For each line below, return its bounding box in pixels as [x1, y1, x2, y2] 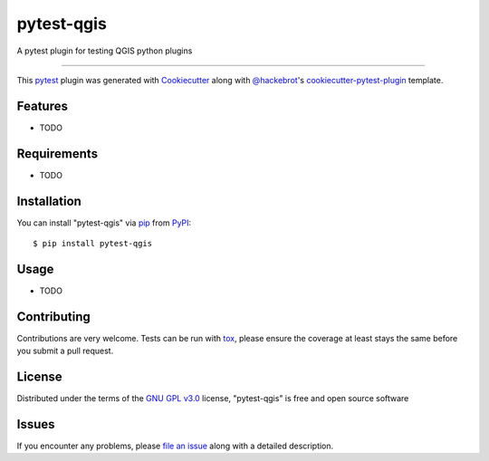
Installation [16, 193, 81, 208]
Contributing [16, 309, 91, 324]
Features [16, 98, 68, 113]
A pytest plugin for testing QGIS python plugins [16, 45, 193, 56]
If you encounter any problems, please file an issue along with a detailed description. [16, 440, 334, 452]
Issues [16, 417, 55, 432]
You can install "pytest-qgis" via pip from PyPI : [16, 217, 192, 228]
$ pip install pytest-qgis [33, 238, 153, 249]
